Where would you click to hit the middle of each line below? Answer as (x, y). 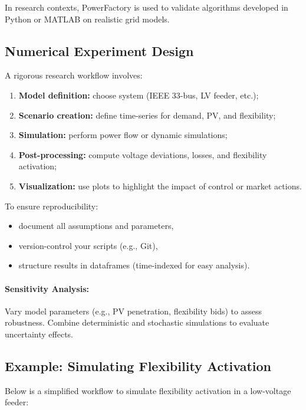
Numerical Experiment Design (99, 50)
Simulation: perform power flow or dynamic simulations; (123, 135)
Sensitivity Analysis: (47, 288)
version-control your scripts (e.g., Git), (88, 245)
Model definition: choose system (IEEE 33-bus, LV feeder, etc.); (139, 95)
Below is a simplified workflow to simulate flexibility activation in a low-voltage (148, 390)
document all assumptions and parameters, (96, 226)
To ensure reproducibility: (52, 206)
